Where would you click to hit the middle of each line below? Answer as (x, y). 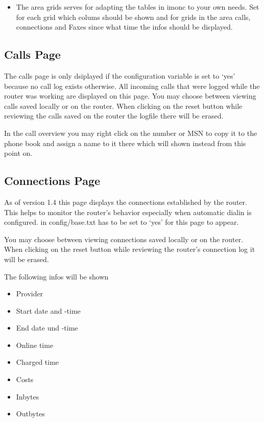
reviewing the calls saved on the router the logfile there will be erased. (114, 116)
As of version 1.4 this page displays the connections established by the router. (126, 202)
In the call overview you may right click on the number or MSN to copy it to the (131, 133)
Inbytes (28, 396)
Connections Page (52, 181)
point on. (18, 153)
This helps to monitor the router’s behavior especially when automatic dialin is (128, 212)
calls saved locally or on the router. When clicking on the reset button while (123, 105)
